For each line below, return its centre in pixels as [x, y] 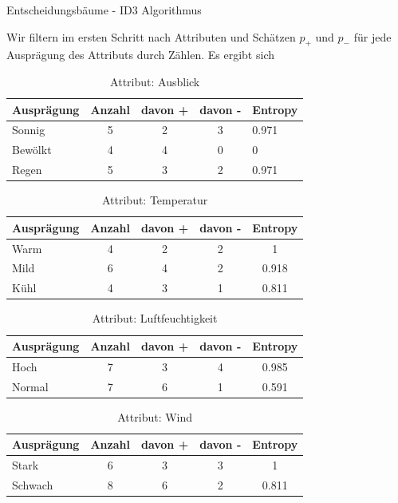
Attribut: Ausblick [155, 81]
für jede [372, 36]
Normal [30, 386]
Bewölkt [32, 150]
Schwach [33, 485]
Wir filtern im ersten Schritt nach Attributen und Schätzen [151, 36]
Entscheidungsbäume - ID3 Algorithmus [104, 10]
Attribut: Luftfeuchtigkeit [155, 318]
